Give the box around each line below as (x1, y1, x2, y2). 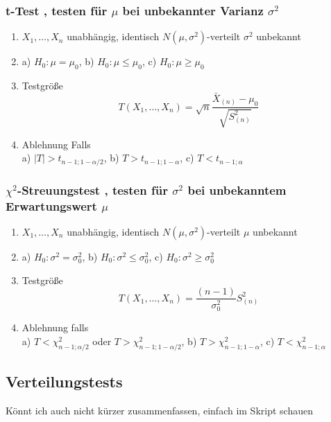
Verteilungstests (6, 371, 123, 392)
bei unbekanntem (187, 181, 287, 198)
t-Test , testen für (6, 1, 108, 19)
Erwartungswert (6, 197, 97, 214)
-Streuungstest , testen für (17, 181, 168, 198)
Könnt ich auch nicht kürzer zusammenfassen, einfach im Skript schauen (6, 403, 313, 417)
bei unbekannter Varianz (122, 1, 264, 19)
